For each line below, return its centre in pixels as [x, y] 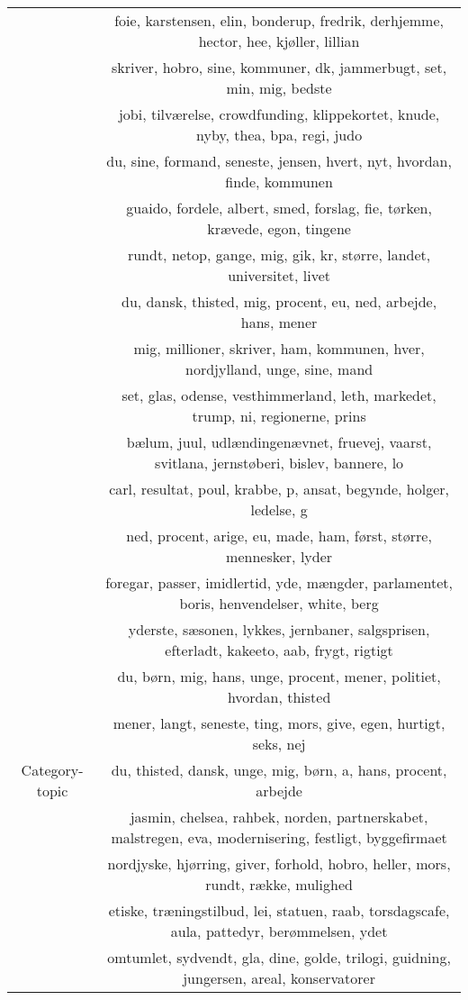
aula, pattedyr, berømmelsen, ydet [279, 931]
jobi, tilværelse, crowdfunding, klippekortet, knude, [279, 114]
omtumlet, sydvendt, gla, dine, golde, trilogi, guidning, [279, 957]
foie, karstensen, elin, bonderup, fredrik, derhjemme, [279, 20]
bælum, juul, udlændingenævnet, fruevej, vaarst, [279, 442]
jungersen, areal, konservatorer [279, 978]
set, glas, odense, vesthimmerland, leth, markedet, [279, 395]
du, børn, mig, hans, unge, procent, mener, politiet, [279, 676]
